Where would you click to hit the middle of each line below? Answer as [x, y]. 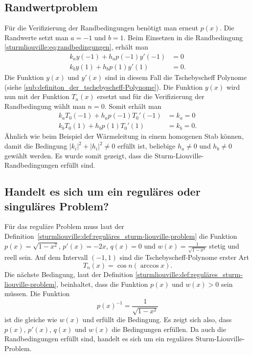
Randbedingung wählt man [45, 106]
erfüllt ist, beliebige [146, 146]
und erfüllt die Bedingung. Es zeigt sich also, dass [157, 319]
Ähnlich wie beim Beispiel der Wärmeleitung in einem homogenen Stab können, [124, 136]
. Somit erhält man [133, 106]
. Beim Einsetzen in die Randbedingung [183, 37]
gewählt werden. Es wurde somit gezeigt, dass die [79, 155]
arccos [149, 266]
